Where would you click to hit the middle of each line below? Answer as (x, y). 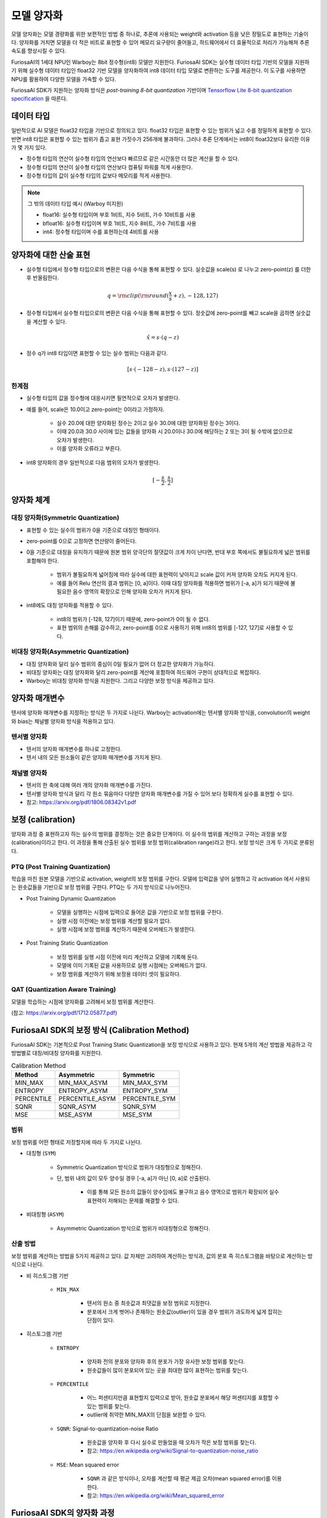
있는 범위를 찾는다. (109, 1406)
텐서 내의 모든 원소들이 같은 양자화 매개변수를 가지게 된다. (94, 757)
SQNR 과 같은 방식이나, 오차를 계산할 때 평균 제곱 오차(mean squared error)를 (179, 1479)
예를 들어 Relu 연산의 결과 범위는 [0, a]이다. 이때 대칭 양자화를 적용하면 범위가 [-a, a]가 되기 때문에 (173, 583)
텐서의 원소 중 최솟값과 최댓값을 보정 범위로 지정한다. (149, 1303)
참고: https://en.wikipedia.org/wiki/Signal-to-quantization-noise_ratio (173, 1451)
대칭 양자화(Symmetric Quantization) (65, 518)
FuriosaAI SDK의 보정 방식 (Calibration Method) (100, 1030)
